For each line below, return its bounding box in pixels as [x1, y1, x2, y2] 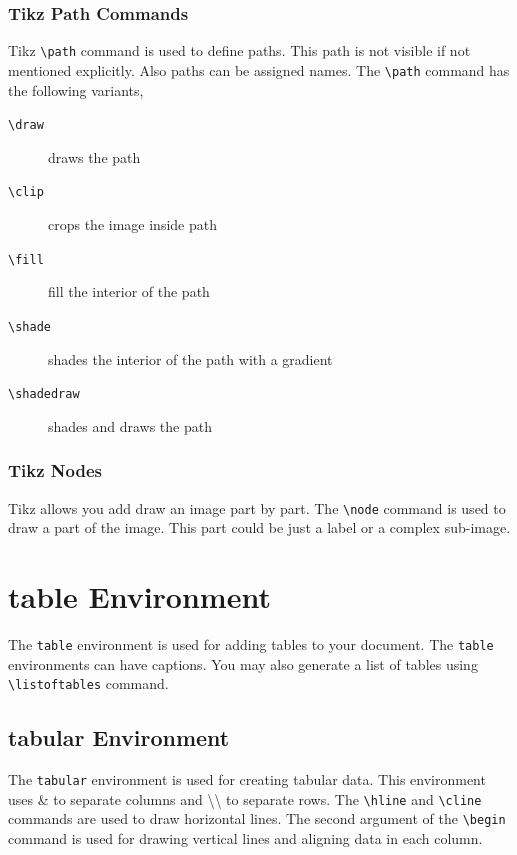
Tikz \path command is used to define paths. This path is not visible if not [8, 40, 471, 61]
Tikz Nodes [8, 458, 103, 483]
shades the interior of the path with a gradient [48, 348, 333, 369]
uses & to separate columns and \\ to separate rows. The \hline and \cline [8, 788, 482, 809]
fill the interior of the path [48, 281, 210, 302]
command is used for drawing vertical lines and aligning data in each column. [8, 828, 483, 849]
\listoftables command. [8, 673, 169, 694]
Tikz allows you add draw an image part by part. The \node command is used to [8, 497, 506, 518]
